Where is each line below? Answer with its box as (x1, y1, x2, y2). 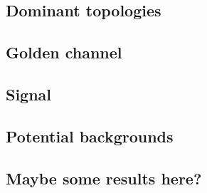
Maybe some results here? (6, 167, 202, 189)
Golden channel (6, 41, 122, 63)
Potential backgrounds (6, 125, 174, 147)
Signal (6, 83, 52, 105)
